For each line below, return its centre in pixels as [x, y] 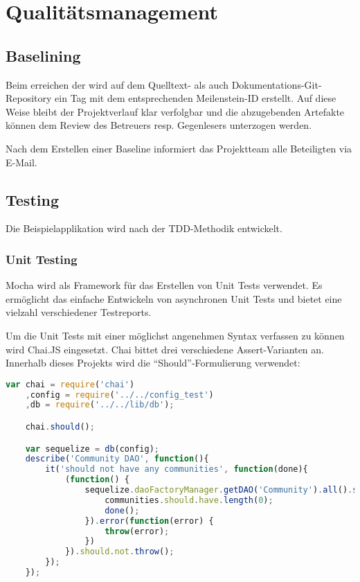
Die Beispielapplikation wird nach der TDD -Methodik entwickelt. [144, 228]
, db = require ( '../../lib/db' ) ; [100, 405]
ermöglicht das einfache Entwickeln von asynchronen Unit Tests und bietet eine [174, 298]
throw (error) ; [137, 531]
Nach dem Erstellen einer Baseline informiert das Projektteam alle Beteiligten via [179, 148]
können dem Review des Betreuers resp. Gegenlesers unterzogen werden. [159, 125]
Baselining [43, 55]
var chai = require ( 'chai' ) [70, 384]
